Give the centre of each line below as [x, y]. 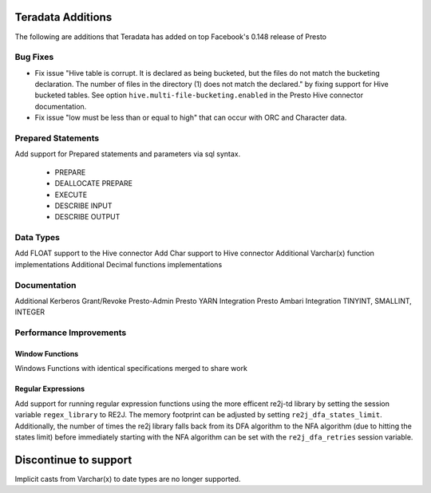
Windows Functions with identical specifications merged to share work [131, 369]
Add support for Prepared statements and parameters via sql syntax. [128, 154]
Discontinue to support [73, 460]
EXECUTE [71, 195]
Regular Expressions [50, 389]
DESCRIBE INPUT [83, 205]
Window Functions [47, 353]
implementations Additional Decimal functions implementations [119, 264]
